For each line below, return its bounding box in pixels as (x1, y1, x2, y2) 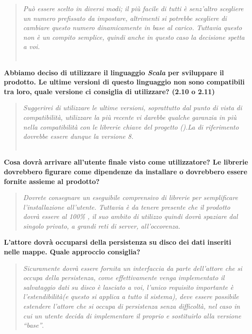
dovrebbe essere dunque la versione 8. (23, 131, 134, 141)
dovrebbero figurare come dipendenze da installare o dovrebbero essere (4, 166, 248, 176)
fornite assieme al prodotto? (4, 176, 100, 186)
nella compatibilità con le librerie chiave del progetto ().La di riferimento (23, 121, 239, 132)
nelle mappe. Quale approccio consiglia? (4, 247, 141, 257)
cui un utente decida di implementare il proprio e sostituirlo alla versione (23, 310, 241, 320)
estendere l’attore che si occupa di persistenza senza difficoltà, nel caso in (23, 301, 240, 311)
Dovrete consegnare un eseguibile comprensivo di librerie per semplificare (23, 192, 238, 202)
